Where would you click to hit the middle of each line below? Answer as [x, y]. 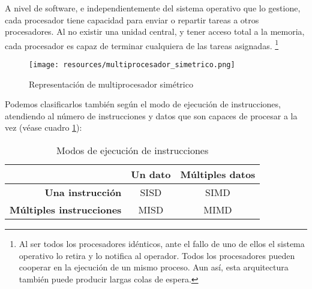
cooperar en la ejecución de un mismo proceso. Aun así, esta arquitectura [154, 267]
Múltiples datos [218, 174]
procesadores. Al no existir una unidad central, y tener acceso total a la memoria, [155, 31]
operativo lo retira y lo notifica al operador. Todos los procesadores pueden [157, 255]
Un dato [151, 174]
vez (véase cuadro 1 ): [43, 127]
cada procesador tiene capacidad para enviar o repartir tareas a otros [132, 19]
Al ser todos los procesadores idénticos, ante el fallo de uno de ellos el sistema [162, 244]
